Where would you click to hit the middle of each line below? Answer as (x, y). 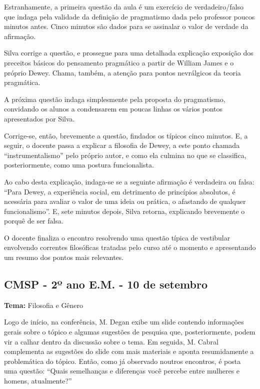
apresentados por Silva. (39, 118)
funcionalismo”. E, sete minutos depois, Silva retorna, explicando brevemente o (124, 211)
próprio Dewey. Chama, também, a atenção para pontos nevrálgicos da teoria (122, 72)
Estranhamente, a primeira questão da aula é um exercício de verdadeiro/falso (124, 6)
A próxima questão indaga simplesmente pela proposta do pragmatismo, (115, 99)
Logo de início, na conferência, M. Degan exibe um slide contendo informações (124, 322)
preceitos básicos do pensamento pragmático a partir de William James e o (119, 62)
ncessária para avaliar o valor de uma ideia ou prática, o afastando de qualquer (125, 201)
